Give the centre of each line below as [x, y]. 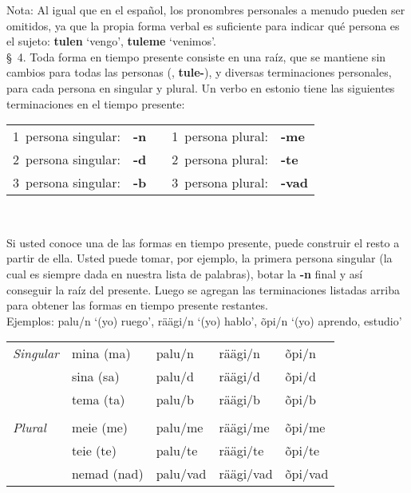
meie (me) [100, 428]
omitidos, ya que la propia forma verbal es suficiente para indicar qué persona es [203, 25]
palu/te [177, 451]
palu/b [175, 400]
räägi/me [244, 428]
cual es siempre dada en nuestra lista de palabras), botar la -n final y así [185, 273]
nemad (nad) [107, 474]
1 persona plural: [220, 136]
